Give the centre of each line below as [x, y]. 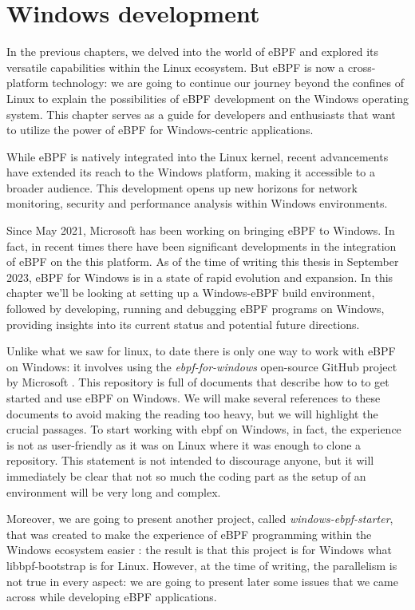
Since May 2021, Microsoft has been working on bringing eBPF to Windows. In [201, 230]
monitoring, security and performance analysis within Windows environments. [197, 203]
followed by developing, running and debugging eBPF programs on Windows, [196, 309]
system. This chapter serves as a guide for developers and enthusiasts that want [201, 114]
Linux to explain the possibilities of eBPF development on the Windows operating [207, 98]
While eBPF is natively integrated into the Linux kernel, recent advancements [198, 156]
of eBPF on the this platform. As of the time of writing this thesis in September [203, 261]
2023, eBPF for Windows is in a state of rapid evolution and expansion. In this [200, 277]
